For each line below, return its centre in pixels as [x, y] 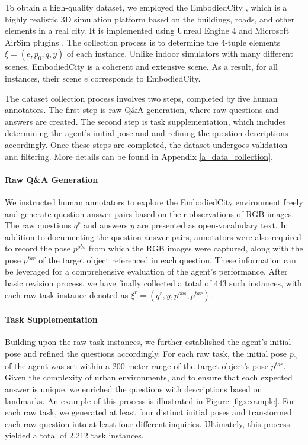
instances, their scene [43, 78]
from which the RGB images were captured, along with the [196, 248]
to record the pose [38, 248]
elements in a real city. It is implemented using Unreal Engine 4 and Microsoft [147, 30]
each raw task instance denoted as [67, 294]
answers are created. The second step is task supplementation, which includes [145, 121]
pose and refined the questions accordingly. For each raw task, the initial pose [146, 354]
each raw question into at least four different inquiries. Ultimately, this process [147, 423]
